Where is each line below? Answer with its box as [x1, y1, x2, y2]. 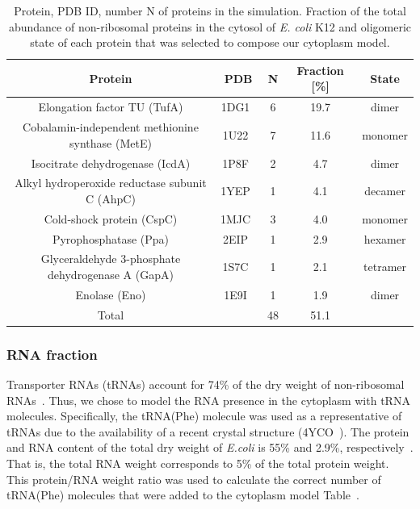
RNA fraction [6, 344, 98, 364]
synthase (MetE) [69, 134, 152, 151]
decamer [364, 182, 405, 199]
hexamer [363, 230, 406, 247]
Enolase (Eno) [75, 286, 146, 302]
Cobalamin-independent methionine [23, 119, 199, 136]
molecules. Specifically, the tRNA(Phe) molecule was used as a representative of [6, 407, 402, 424]
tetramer [363, 258, 407, 275]
